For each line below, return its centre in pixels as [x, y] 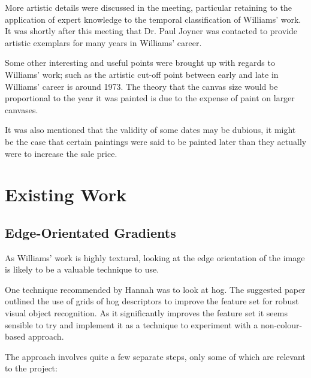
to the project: [31, 368]
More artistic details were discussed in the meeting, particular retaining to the [148, 7]
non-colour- [281, 324]
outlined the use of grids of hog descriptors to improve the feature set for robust [152, 301]
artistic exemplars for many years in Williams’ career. [103, 42]
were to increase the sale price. [61, 153]
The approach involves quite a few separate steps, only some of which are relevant [155, 356]
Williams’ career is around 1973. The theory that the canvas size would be [141, 86]
